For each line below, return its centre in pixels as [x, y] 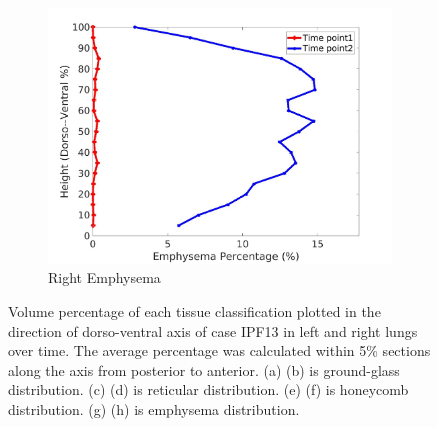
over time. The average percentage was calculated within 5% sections [219, 350]
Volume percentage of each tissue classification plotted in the [194, 311]
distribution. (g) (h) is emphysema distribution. [154, 409]
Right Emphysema [104, 277]
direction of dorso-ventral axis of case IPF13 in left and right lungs [213, 330]
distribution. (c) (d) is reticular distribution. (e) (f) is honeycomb [208, 389]
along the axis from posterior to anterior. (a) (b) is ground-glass [204, 369]
